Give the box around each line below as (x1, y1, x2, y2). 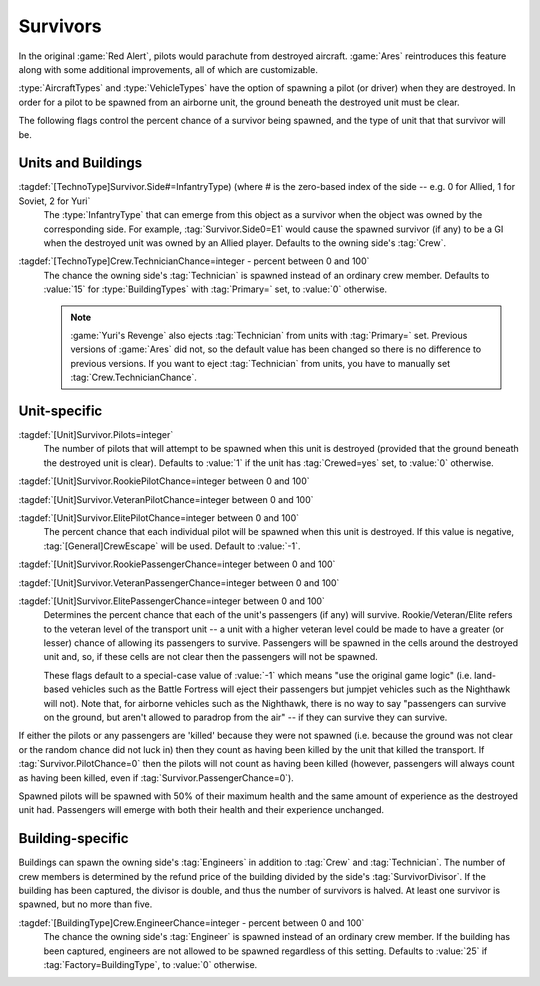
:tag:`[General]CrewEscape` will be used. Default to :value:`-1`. (43, 540, 301, 552)
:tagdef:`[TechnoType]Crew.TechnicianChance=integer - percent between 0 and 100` (18, 255, 370, 267)
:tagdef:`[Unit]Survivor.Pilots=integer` (18, 429, 174, 440)
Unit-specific (18, 402, 103, 419)
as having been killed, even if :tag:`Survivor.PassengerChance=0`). (18, 771, 294, 784)
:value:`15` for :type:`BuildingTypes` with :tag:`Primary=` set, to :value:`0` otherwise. (43, 283, 388, 295)
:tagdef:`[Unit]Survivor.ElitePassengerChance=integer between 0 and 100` (18, 595, 325, 607)
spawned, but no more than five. (18, 898, 153, 910)
